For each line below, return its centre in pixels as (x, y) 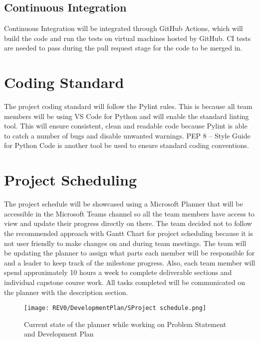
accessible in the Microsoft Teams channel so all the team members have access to (129, 213)
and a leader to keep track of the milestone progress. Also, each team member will (130, 262)
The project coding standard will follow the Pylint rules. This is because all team (128, 106)
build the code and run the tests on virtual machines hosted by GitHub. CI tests (128, 38)
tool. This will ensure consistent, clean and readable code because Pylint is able (126, 126)
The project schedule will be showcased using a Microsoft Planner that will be (124, 204)
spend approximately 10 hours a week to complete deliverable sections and (118, 272)
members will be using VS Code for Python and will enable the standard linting (127, 116)
